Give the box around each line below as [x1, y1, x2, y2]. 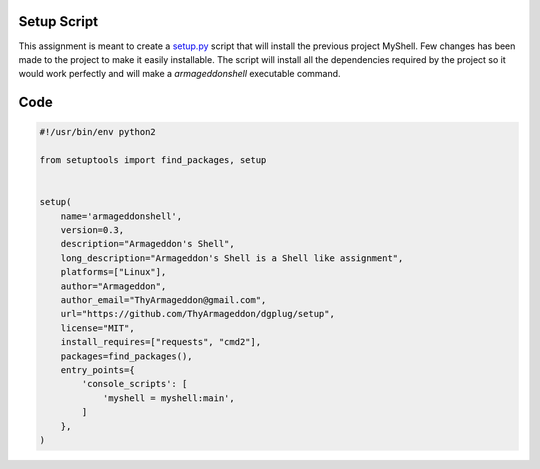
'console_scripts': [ [81, 378, 188, 390]
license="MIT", [60, 322, 135, 334]
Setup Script [18, 13, 99, 30]
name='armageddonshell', [60, 210, 183, 222]
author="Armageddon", [60, 280, 167, 292]
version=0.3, [60, 225, 125, 236]
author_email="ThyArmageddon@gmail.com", [60, 294, 267, 305]
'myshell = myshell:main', [102, 392, 235, 404]
